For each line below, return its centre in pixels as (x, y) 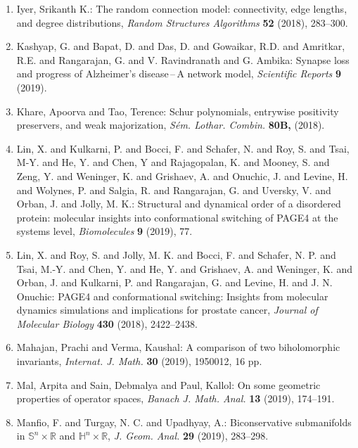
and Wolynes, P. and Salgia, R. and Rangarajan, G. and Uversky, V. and (174, 190)
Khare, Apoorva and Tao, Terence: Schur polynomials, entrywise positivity (178, 111)
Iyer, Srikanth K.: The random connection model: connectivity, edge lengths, (182, 8)
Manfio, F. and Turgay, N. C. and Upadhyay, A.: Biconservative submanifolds (184, 422)
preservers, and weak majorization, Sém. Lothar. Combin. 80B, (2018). (171, 125)
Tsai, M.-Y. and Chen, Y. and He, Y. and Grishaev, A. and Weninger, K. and (184, 268)
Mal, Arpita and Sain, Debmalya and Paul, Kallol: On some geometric (168, 384)
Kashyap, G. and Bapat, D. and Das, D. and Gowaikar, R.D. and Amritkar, (181, 46)
